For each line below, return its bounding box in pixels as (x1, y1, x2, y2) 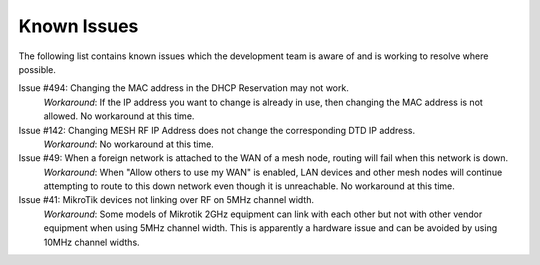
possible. (18, 63, 57, 75)
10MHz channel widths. (43, 236, 140, 248)
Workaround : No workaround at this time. (43, 138, 214, 150)
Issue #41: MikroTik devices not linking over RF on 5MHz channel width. (18, 194, 315, 206)
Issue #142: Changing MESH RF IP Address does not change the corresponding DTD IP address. (18, 124, 415, 136)
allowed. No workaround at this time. (43, 110, 195, 122)
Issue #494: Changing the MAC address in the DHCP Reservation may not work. (18, 82, 349, 94)
